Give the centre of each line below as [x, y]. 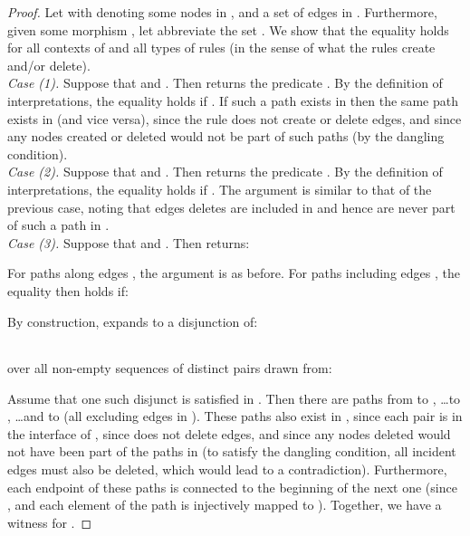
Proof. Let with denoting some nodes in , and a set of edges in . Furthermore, [222, 12]
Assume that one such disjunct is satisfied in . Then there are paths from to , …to [234, 398]
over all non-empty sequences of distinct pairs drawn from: [170, 368]
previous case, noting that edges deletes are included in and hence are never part [231, 207]
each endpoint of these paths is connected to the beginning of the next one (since [232, 487]
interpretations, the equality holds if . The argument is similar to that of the [220, 189]
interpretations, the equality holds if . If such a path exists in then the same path [233, 100]
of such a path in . [58, 225]
